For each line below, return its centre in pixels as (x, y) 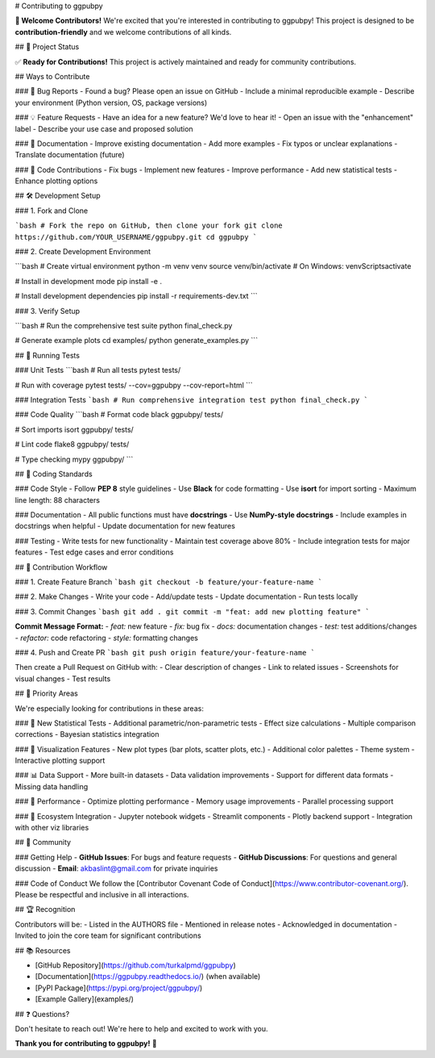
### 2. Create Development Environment (83, 252)
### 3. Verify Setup (48, 311)
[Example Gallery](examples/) (85, 999)
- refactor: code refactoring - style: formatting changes (107, 638)
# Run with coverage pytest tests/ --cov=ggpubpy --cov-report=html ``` (134, 385)
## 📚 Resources (43, 950)
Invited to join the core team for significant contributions (108, 935)
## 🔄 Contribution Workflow (61, 567)
